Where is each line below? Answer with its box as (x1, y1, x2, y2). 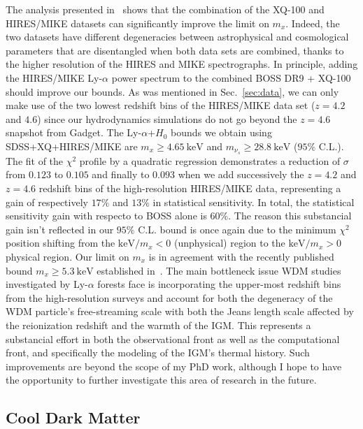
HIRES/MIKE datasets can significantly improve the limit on (6, 15, 269, 30)
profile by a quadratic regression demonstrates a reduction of (79, 153, 341, 168)
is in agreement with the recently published (148, 249, 334, 263)
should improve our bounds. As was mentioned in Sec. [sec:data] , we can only (6, 84, 339, 99)
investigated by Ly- (6, 277, 88, 291)
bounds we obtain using (171, 125, 272, 140)
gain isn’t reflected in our (6, 221, 114, 236)
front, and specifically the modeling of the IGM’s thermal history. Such (6, 345, 310, 360)
